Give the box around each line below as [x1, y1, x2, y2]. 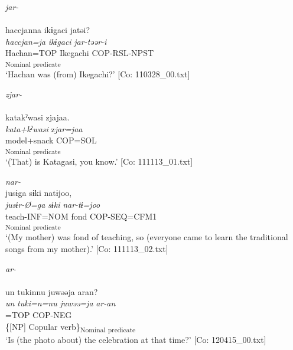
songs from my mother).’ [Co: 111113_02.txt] [5, 243, 168, 255]
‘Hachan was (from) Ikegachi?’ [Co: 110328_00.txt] [5, 68, 190, 80]
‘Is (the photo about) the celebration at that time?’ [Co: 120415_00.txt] [5, 333, 266, 345]
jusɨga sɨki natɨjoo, [5, 187, 72, 199]
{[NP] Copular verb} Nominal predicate [5, 320, 136, 334]
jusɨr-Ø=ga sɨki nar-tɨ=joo [5, 198, 100, 210]
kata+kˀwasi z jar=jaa [5, 122, 83, 135]
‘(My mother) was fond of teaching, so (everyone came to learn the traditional [5, 231, 288, 243]
